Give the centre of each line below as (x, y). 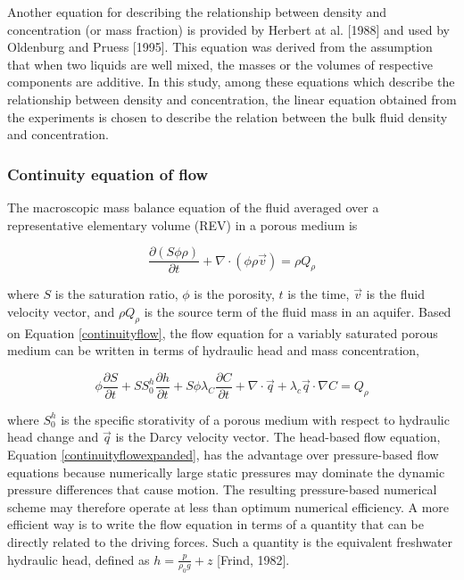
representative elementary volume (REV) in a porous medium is (182, 224)
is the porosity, (234, 294)
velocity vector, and (61, 311)
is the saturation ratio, (116, 294)
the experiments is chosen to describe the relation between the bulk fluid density (228, 116)
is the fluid (395, 294)
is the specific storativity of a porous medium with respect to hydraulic (255, 419)
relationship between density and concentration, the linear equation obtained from (232, 99)
